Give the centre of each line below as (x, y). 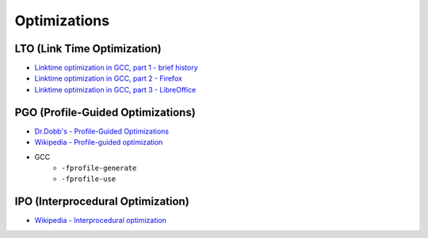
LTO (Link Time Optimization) (88, 49)
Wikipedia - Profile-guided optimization (99, 142)
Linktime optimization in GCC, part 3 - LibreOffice (115, 89)
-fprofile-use (89, 179)
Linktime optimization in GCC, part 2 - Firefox (108, 78)
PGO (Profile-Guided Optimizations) (105, 112)
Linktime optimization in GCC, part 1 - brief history (116, 68)
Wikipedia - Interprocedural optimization (100, 221)
